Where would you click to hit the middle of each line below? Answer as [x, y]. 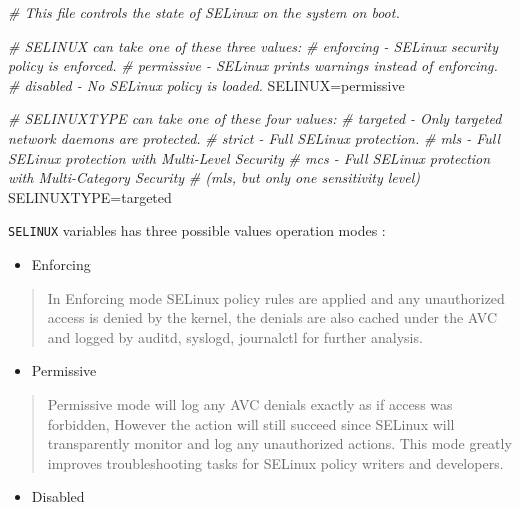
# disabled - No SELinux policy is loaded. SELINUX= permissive [206, 84]
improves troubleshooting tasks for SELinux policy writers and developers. [275, 462]
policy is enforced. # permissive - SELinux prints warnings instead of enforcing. [253, 65]
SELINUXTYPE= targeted [90, 196]
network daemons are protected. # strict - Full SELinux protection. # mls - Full [254, 137]
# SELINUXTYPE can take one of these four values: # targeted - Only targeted [255, 118]
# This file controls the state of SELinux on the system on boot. [204, 12]
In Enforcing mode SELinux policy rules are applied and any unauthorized [276, 297]
